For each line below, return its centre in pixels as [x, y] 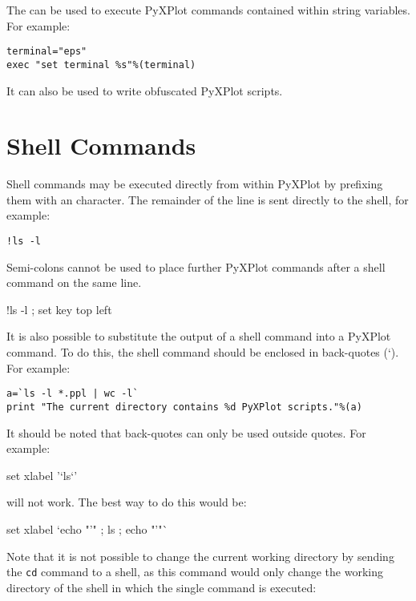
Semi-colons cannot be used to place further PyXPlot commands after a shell [196, 266]
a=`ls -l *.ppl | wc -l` [73, 394]
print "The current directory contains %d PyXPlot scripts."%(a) [184, 407]
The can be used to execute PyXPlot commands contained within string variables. [208, 10]
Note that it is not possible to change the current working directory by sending [200, 556]
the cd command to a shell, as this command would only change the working [195, 572]
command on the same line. [74, 282]
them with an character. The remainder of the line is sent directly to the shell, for [208, 199]
